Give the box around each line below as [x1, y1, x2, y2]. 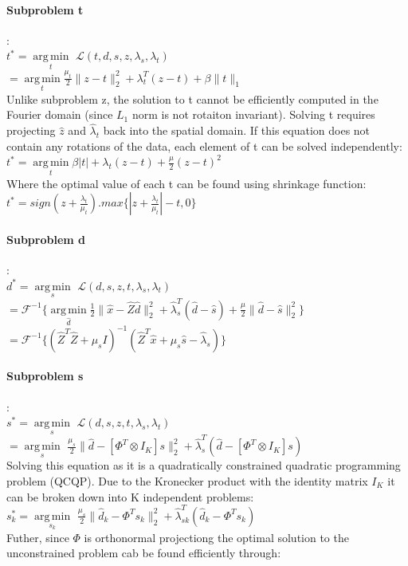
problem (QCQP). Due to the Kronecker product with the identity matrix [6, 472, 368, 489]
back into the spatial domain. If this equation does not [103, 122, 371, 139]
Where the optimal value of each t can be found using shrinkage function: [6, 175, 367, 191]
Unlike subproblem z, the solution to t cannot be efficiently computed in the [6, 90, 379, 107]
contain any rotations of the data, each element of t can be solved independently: [6, 137, 402, 154]
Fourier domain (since [6, 106, 113, 123]
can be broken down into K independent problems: [6, 488, 254, 505]
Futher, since [6, 529, 69, 545]
